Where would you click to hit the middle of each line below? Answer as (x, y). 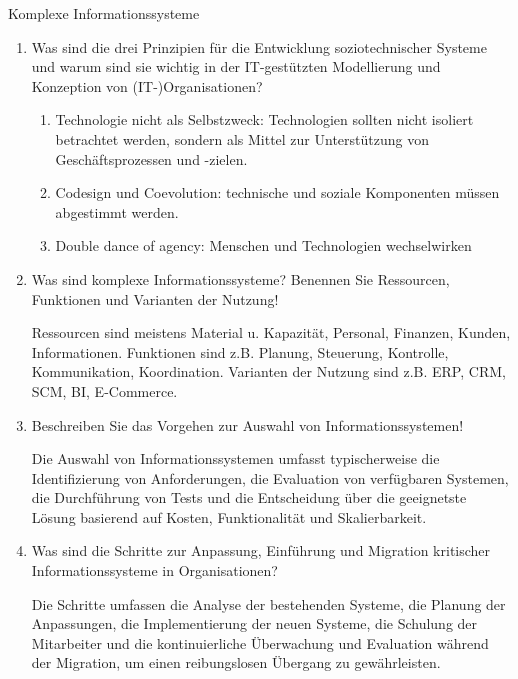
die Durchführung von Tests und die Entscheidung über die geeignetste (249, 497)
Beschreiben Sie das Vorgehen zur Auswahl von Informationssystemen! (247, 424)
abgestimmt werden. (117, 211)
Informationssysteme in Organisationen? (154, 570)
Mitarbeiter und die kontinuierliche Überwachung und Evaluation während (260, 642)
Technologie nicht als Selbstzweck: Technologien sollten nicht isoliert (264, 119)
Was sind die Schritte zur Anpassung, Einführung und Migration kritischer (261, 550)
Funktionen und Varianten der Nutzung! (155, 298)
